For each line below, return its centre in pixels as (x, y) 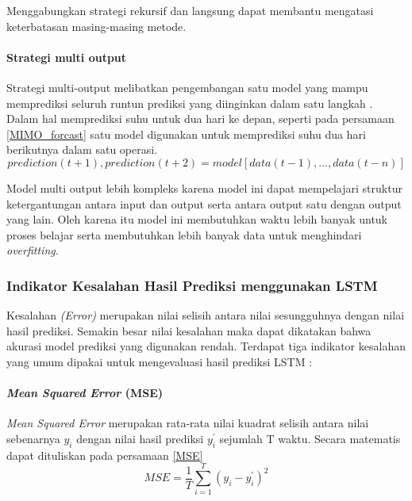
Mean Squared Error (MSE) (85, 393)
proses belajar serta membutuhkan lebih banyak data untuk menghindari (184, 234)
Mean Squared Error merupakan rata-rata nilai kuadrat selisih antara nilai (188, 423)
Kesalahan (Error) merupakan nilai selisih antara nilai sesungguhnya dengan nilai (206, 315)
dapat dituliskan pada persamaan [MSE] (105, 455)
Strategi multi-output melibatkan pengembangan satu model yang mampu (187, 87)
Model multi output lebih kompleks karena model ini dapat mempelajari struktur (204, 187)
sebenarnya (33, 438)
